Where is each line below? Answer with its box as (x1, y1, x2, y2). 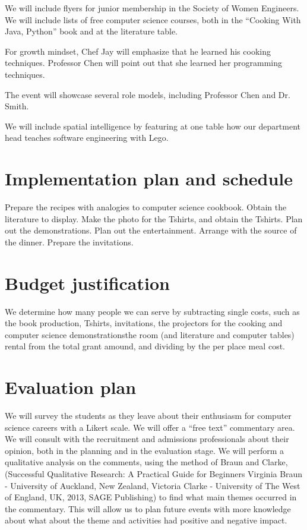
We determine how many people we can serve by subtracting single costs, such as (5, 305, 300, 317)
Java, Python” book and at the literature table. (5, 25, 178, 37)
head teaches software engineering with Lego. (5, 131, 169, 144)
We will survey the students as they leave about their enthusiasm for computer (5, 409, 292, 422)
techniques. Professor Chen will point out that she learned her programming (5, 56, 283, 69)
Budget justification (5, 270, 170, 295)
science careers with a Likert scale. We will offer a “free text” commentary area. (5, 421, 295, 433)
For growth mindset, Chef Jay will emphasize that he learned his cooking (5, 45, 271, 57)
